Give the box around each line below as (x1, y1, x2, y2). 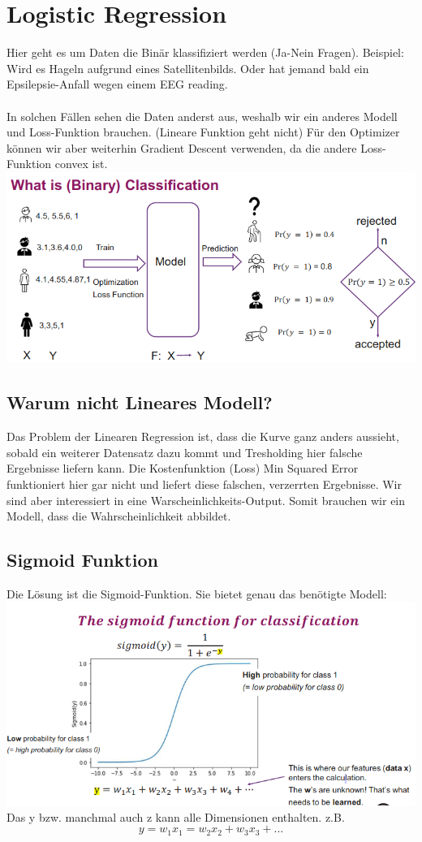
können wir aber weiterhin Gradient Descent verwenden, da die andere (6, 139, 357, 156)
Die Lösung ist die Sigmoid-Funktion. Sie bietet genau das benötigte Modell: (6, 585, 387, 602)
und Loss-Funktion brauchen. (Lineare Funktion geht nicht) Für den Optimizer (6, 123, 400, 140)
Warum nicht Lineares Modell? (6, 390, 273, 415)
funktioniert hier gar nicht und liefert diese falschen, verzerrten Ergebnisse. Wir (6, 476, 403, 493)
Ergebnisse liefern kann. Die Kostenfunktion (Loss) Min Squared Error (6, 460, 359, 477)
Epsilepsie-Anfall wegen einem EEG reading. (6, 76, 228, 93)
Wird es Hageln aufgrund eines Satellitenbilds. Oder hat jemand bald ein (6, 59, 369, 76)
